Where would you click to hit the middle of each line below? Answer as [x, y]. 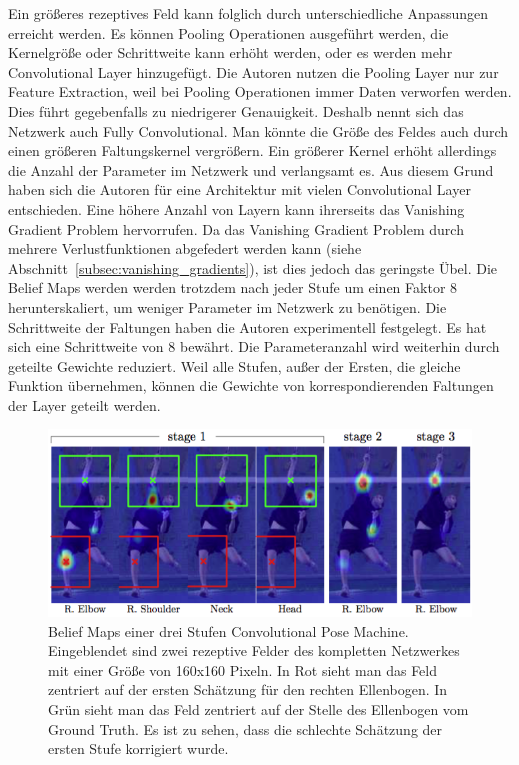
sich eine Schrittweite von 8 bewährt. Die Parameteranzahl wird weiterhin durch [254, 346]
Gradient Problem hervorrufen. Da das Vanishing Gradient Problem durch [236, 228]
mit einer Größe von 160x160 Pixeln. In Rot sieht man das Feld [243, 669]
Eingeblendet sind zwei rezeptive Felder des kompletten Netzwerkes [254, 650]
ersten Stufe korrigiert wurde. [138, 748]
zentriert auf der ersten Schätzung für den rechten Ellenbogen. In [248, 689]
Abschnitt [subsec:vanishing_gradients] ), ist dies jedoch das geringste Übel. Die [253, 267]
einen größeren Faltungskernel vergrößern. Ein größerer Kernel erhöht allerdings [252, 150]
